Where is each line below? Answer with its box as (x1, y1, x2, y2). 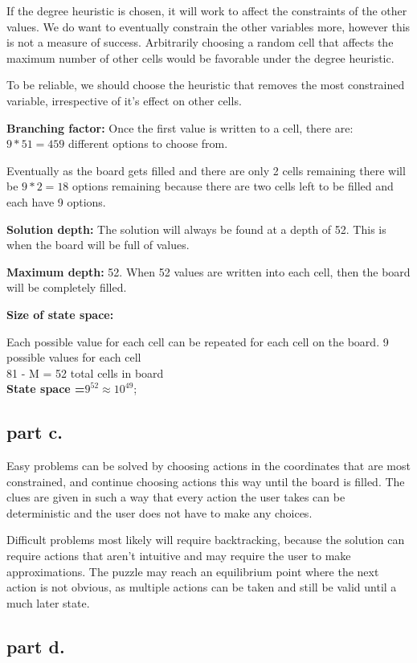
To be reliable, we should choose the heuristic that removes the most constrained (6, 76, 405, 93)
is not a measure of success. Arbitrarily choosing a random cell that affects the (6, 34, 394, 51)
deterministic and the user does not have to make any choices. (6, 504, 313, 521)
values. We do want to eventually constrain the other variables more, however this (6, 18, 411, 35)
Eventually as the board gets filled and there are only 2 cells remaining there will (6, 162, 406, 178)
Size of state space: (6, 305, 114, 322)
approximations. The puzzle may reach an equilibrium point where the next (6, 563, 379, 579)
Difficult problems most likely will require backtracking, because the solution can (6, 531, 405, 548)
